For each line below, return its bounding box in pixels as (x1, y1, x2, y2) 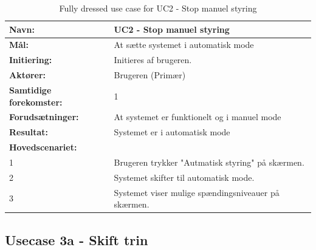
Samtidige (9, 83, 52, 96)
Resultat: (9, 126, 49, 138)
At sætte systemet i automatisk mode (114, 38, 254, 51)
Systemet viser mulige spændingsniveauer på (114, 186, 280, 198)
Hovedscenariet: (9, 141, 77, 154)
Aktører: (9, 69, 46, 81)
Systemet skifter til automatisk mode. (114, 171, 255, 183)
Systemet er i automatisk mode (114, 126, 230, 138)
